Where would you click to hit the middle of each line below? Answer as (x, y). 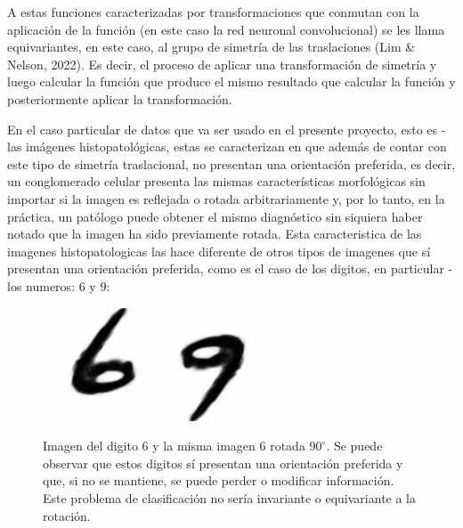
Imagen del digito (90, 446)
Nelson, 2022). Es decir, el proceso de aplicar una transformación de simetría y (222, 64)
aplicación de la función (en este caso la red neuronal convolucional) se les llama (226, 29)
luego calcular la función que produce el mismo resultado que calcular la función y (231, 81)
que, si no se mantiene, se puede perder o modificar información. (219, 480)
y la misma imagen (204, 446)
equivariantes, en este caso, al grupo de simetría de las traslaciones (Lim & (211, 47)
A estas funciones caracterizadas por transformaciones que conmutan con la (213, 12)
